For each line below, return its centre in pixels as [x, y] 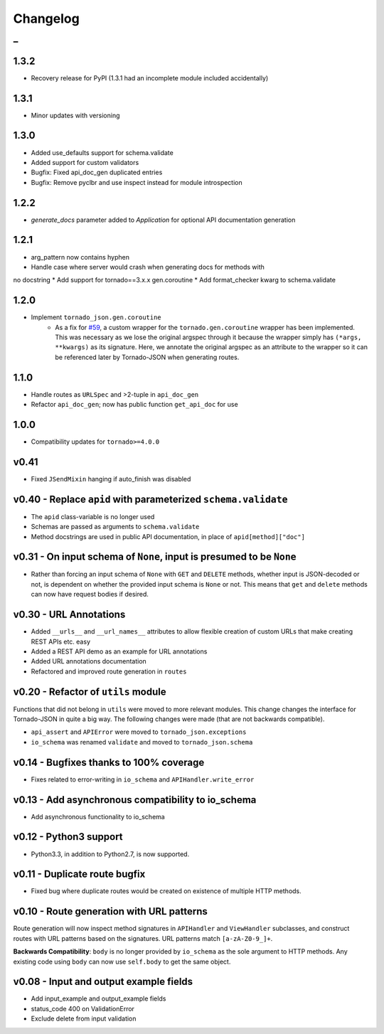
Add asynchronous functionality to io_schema [98, 816]
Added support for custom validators [85, 162]
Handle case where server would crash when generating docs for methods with [148, 267]
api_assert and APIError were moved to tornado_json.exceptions [139, 732]
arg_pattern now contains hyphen [80, 257]
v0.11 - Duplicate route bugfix [79, 874]
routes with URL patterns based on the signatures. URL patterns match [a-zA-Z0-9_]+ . [143, 938]
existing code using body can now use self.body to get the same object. [122, 961]
